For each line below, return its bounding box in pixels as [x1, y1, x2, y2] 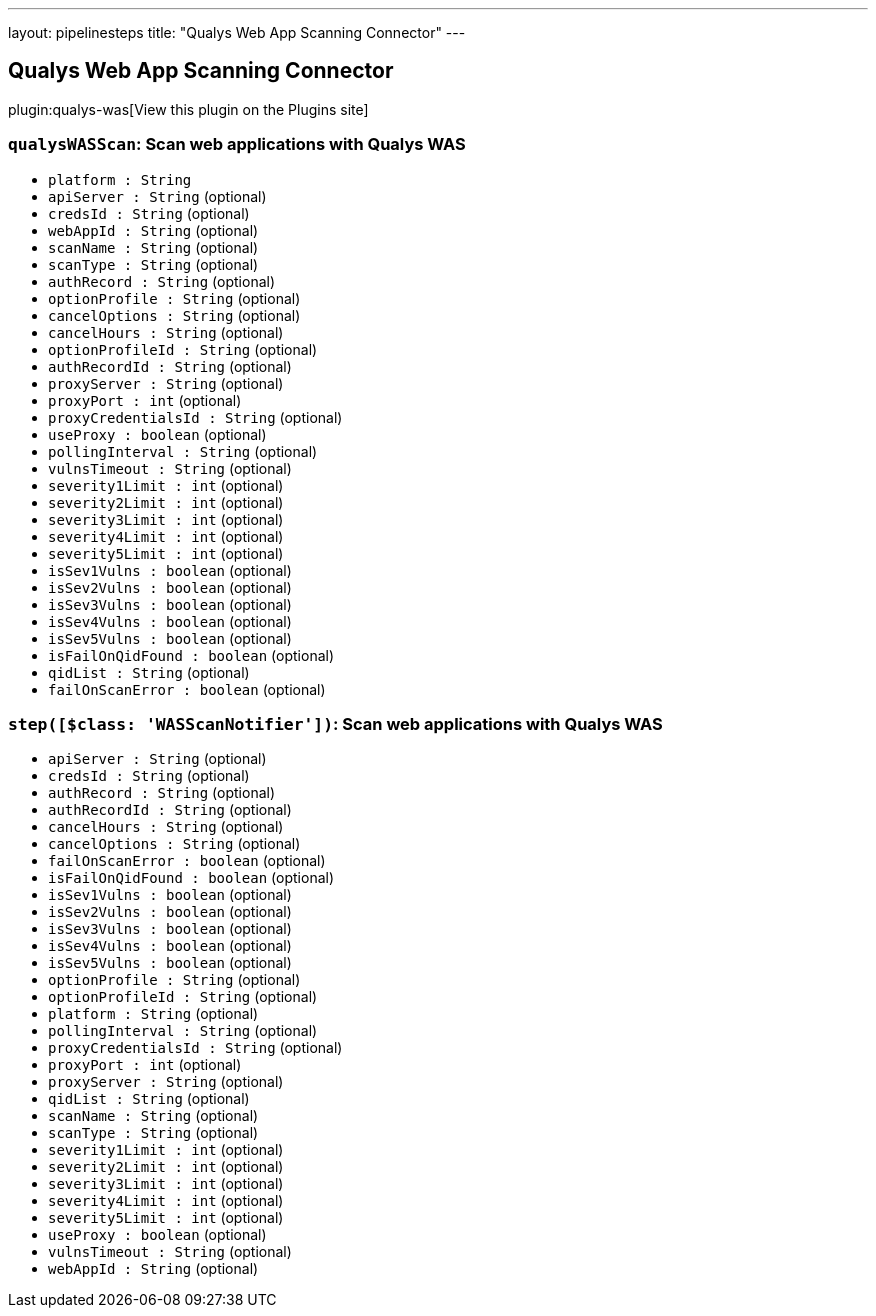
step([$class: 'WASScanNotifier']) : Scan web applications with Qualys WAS [8, 713, 663, 734]
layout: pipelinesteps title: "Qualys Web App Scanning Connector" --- [8, 24, 466, 41]
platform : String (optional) [48, 1005, 259, 1023]
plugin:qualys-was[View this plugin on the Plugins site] [8, 100, 369, 118]
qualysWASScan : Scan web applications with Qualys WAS [8, 134, 466, 155]
